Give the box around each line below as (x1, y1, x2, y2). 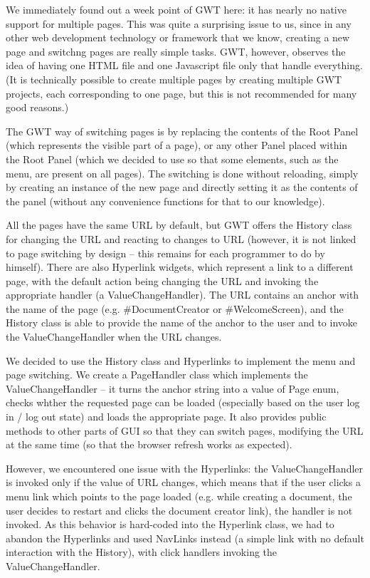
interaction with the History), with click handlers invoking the (6, 545, 277, 559)
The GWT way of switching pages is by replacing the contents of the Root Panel (6, 123, 359, 138)
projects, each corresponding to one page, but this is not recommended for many (6, 86, 357, 100)
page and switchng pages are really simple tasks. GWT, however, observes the (6, 43, 346, 58)
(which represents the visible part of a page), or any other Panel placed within (6, 138, 348, 153)
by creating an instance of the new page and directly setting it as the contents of (6, 180, 358, 195)
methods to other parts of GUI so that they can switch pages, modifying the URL (6, 423, 364, 438)
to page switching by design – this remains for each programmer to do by (6, 245, 325, 260)
